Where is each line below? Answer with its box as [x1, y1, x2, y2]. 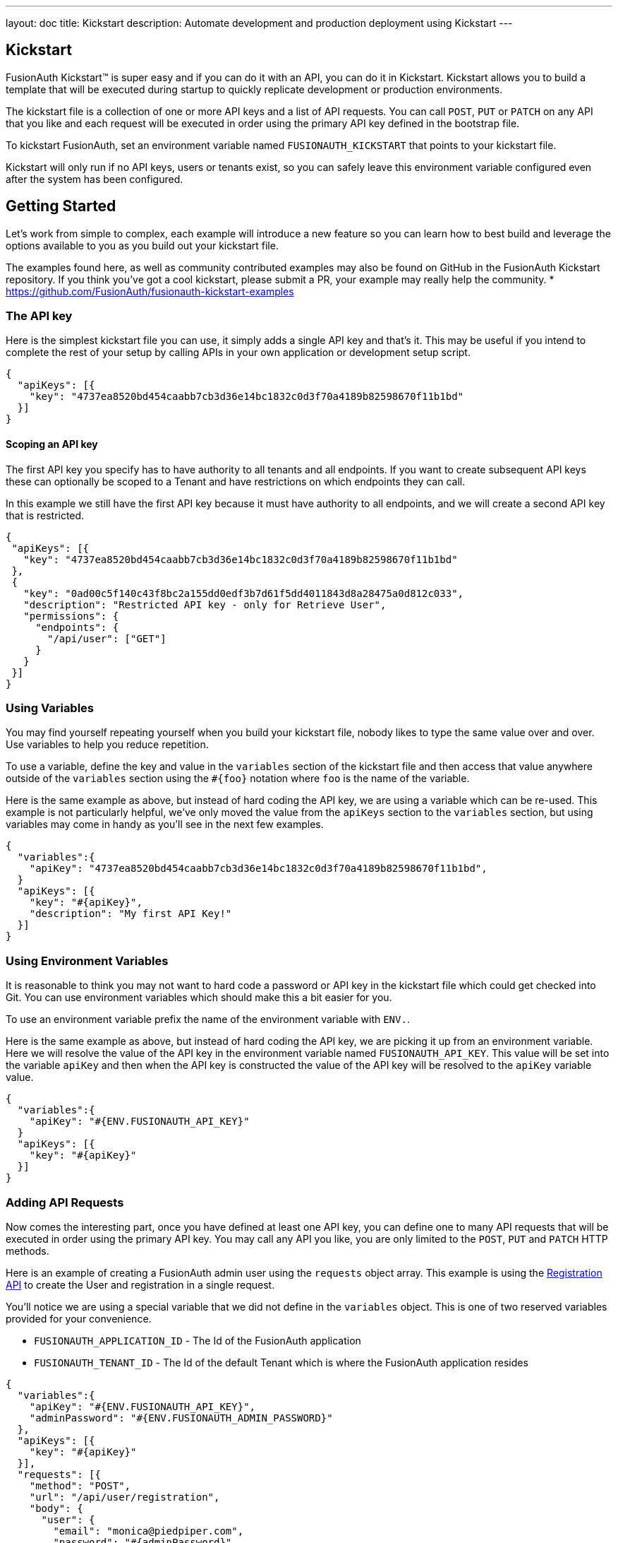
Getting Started [6, 197, 116, 215]
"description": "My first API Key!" [29, 908, 232, 920]
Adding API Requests [6, 1195, 124, 1210]
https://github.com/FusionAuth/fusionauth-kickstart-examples [6, 285, 294, 297]
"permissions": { [23, 610, 119, 622]
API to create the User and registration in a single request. [6, 1278, 275, 1291]
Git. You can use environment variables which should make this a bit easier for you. [6, 991, 392, 1004]
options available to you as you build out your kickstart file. [6, 239, 279, 252]
